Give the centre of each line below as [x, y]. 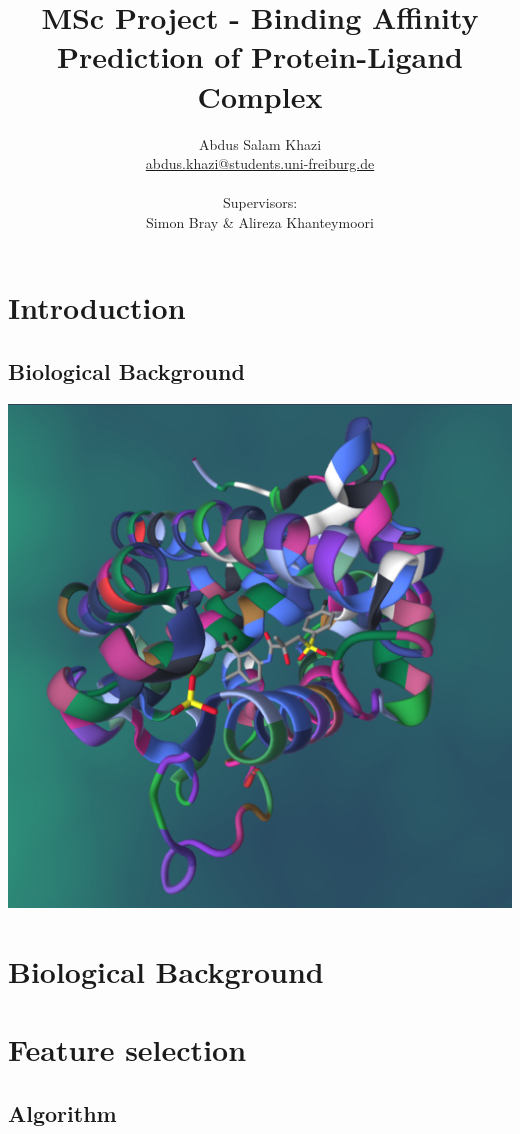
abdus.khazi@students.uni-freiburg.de [260, 163]
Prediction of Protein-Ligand [260, 56]
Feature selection [127, 1049]
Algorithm [62, 1112]
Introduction [97, 307]
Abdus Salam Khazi [260, 143]
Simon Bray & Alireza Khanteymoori [260, 221]
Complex [260, 95]
